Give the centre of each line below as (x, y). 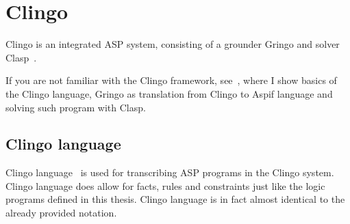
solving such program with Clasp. (76, 107)
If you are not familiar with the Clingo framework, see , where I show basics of (171, 80)
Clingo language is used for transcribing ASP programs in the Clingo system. (170, 172)
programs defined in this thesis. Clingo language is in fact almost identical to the (175, 199)
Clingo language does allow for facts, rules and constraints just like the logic (165, 185)
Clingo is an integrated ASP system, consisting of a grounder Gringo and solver (173, 44)
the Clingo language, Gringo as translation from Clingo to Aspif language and (169, 93)
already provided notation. (61, 213)
